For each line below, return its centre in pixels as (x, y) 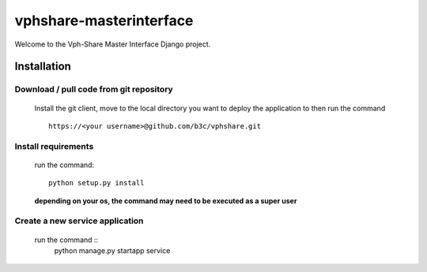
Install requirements (54, 146)
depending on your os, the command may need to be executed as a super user (166, 200)
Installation (43, 67)
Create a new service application (79, 221)
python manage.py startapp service (112, 250)
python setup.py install (96, 183)
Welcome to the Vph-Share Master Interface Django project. (113, 44)
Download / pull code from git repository (94, 89)
